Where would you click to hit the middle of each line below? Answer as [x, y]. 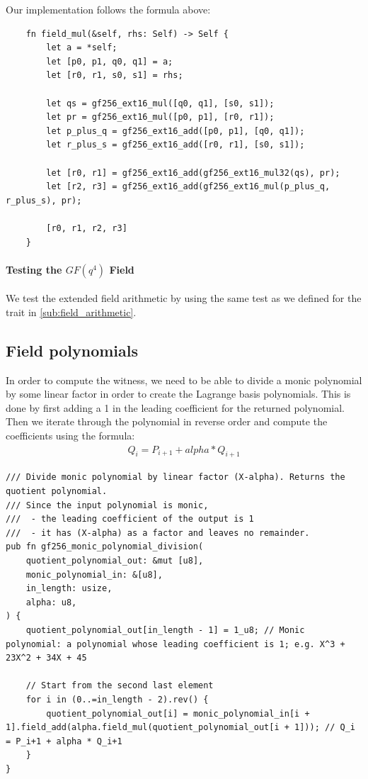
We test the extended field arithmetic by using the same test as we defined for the [184, 298]
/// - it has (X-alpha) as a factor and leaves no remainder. [158, 533]
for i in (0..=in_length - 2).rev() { [117, 699]
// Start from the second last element [120, 686]
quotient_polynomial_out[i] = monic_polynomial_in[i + [178, 713]
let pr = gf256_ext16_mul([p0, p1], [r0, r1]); [160, 117]
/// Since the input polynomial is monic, [107, 505]
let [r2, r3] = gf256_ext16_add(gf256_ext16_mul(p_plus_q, [188, 187]
